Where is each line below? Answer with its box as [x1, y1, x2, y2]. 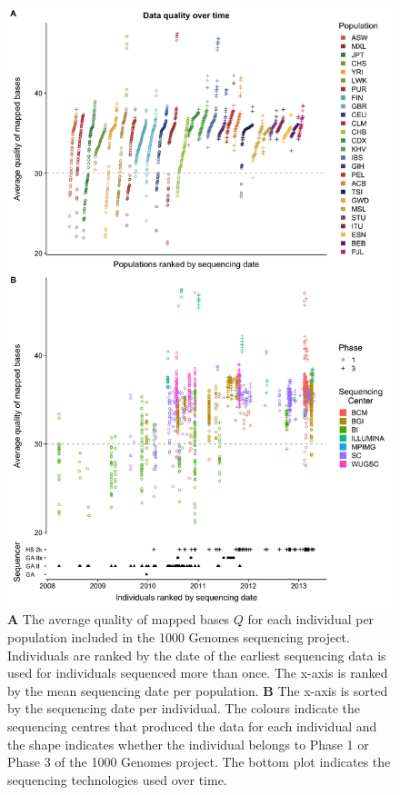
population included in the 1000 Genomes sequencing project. [7, 628, 350, 647]
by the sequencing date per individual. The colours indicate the [7, 699, 360, 718]
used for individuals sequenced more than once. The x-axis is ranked [7, 663, 388, 682]
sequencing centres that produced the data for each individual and [7, 716, 377, 735]
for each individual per [247, 610, 375, 629]
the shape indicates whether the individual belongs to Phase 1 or [7, 734, 369, 753]
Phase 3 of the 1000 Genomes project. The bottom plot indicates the [7, 752, 391, 771]
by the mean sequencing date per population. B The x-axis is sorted [7, 681, 388, 700]
